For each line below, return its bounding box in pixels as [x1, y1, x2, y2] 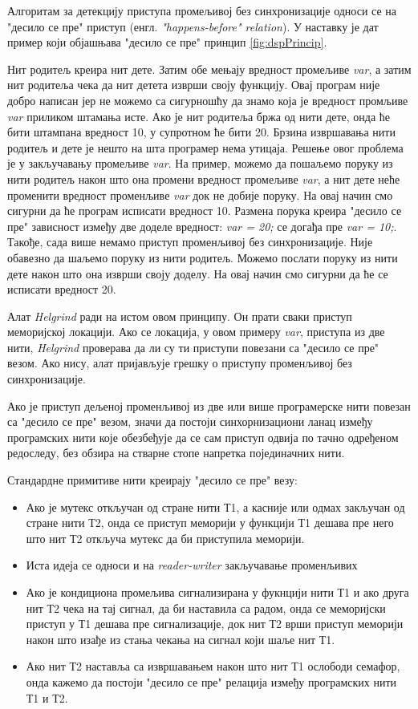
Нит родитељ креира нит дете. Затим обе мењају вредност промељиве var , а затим [7, 60, 412, 77]
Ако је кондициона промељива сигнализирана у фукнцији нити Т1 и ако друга [26, 584, 409, 600]
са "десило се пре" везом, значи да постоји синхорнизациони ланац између [7, 413, 373, 430]
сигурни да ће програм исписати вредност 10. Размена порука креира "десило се [7, 202, 402, 219]
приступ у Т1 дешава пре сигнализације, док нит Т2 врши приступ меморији [26, 615, 404, 632]
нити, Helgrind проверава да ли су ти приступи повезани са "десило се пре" [7, 338, 379, 355]
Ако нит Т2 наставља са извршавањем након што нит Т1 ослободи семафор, [26, 658, 400, 675]
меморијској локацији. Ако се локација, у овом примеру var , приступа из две [7, 323, 385, 340]
